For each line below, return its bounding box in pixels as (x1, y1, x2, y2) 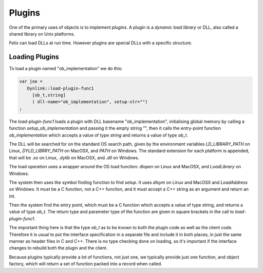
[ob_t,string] (32, 93, 66, 97)
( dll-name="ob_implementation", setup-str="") (32, 99, 148, 105)
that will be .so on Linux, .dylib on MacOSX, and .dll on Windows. (9, 155, 140, 160)
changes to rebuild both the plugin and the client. (9, 245, 108, 251)
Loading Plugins (9, 53, 59, 61)
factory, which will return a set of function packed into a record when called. (9, 261, 163, 267)
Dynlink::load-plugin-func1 (27, 85, 94, 91)
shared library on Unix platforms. (9, 31, 75, 37)
